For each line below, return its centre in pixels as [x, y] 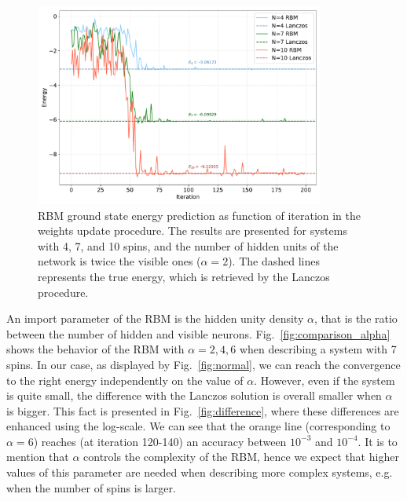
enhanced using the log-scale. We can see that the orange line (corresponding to [198, 426]
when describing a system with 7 [318, 349]
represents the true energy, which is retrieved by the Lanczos [184, 276]
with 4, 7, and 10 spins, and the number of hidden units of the [188, 245]
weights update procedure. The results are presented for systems [192, 230]
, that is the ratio [356, 318]
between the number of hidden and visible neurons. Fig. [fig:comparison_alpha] [198, 333]
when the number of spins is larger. [91, 487]
